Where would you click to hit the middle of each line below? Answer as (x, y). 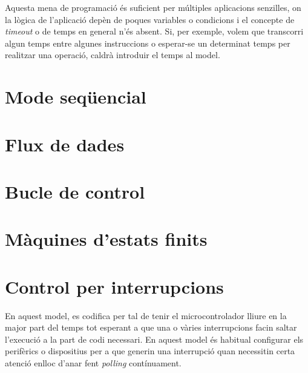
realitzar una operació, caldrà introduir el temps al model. (113, 55)
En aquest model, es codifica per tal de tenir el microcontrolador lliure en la (146, 315)
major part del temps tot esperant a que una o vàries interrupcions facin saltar (151, 327)
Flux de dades (65, 144)
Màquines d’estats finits (106, 239)
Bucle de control (75, 191)
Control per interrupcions (114, 286)
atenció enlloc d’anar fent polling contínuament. (93, 362)
